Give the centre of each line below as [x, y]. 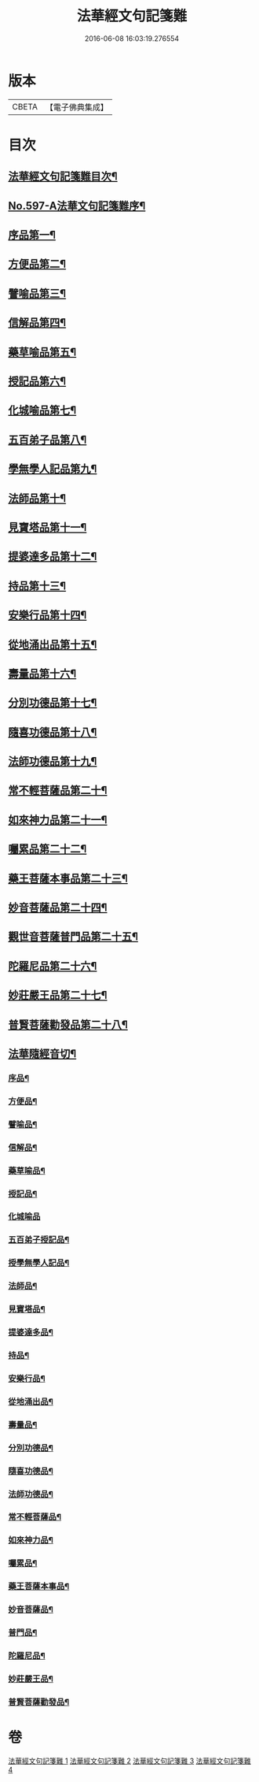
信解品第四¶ [37, 323]
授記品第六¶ [37, 381]
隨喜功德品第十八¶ [53, 732]
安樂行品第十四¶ [47, 615]
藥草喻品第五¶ [42, 352]
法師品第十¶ [37, 498]
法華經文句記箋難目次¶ [63, 177]
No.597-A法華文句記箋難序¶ [77, 206]
